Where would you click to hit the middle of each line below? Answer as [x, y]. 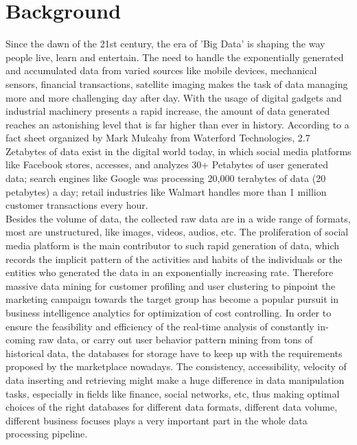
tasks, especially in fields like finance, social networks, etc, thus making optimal [173, 393]
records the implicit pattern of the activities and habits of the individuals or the [174, 259]
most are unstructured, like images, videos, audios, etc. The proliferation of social [177, 232]
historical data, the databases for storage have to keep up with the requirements [174, 353]
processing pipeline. [47, 434]
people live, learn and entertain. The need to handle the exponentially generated [175, 57]
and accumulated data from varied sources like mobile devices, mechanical [161, 70]
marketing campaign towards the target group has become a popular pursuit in [172, 299]
